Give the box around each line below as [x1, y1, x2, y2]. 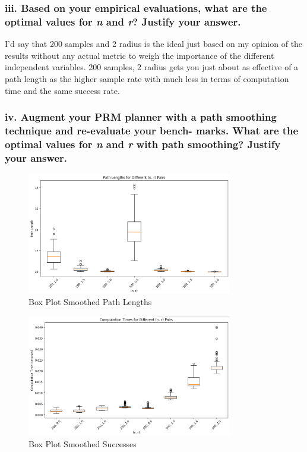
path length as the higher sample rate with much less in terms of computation [5, 72, 289, 84]
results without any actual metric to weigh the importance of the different [5, 49, 274, 61]
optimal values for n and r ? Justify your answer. [5, 14, 241, 29]
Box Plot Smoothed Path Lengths [29, 296, 152, 308]
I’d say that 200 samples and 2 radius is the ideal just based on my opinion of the [5, 37, 303, 50]
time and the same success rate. [5, 84, 120, 96]
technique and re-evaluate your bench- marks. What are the [5, 123, 299, 137]
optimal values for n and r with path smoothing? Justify [5, 136, 281, 151]
